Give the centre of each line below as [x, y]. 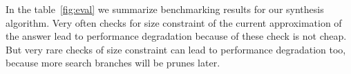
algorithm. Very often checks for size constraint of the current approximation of [174, 22]
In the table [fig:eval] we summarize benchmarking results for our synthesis [165, 9]
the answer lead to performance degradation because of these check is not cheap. [176, 36]
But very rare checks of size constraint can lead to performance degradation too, [176, 49]
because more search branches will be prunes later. [113, 63]
